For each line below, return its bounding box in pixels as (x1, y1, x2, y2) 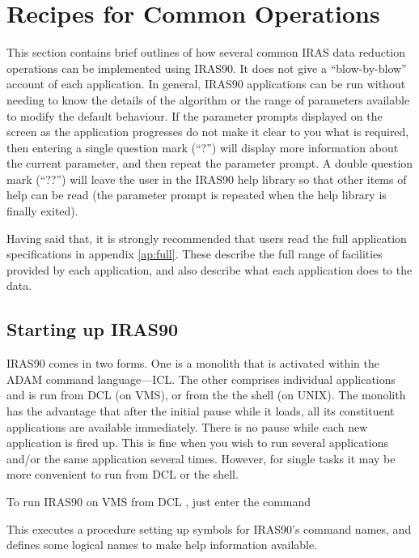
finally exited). (6, 202, 78, 219)
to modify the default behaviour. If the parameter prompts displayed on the (6, 107, 383, 124)
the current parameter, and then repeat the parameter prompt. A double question (6, 155, 413, 172)
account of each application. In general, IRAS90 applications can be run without (6, 75, 406, 92)
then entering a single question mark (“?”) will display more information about (6, 138, 399, 155)
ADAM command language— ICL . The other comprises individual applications (6, 370, 396, 387)
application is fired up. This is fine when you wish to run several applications (6, 434, 388, 451)
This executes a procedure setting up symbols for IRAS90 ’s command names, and (6, 520, 412, 537)
